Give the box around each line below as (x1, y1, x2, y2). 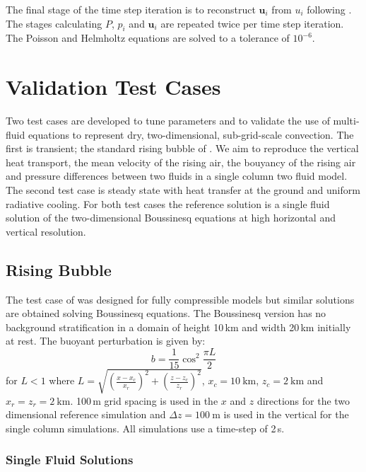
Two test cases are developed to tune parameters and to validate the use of (6, 113, 330, 128)
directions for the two (256, 393, 350, 408)
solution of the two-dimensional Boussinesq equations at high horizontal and (6, 210, 336, 225)
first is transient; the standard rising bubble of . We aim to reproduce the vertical (6, 141, 359, 156)
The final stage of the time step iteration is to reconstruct (6, 2, 256, 16)
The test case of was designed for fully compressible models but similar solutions (6, 292, 355, 306)
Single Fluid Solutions (6, 451, 134, 468)
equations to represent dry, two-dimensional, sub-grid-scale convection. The (28, 127, 354, 142)
